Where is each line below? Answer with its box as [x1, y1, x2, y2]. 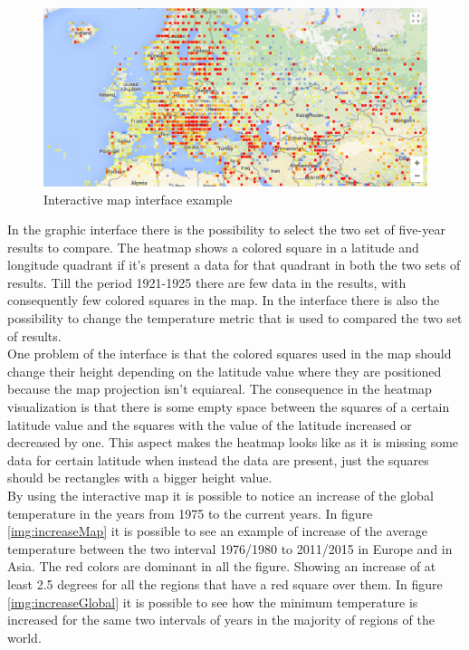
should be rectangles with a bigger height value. [7, 468, 273, 487]
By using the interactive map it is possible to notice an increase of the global [7, 486, 434, 505]
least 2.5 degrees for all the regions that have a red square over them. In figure [7, 574, 443, 593]
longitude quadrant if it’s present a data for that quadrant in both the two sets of [7, 255, 461, 274]
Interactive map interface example [43, 189, 233, 208]
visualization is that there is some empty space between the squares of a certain [7, 397, 450, 416]
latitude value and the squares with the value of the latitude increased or [7, 415, 412, 434]
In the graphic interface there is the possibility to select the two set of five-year [7, 220, 445, 239]
